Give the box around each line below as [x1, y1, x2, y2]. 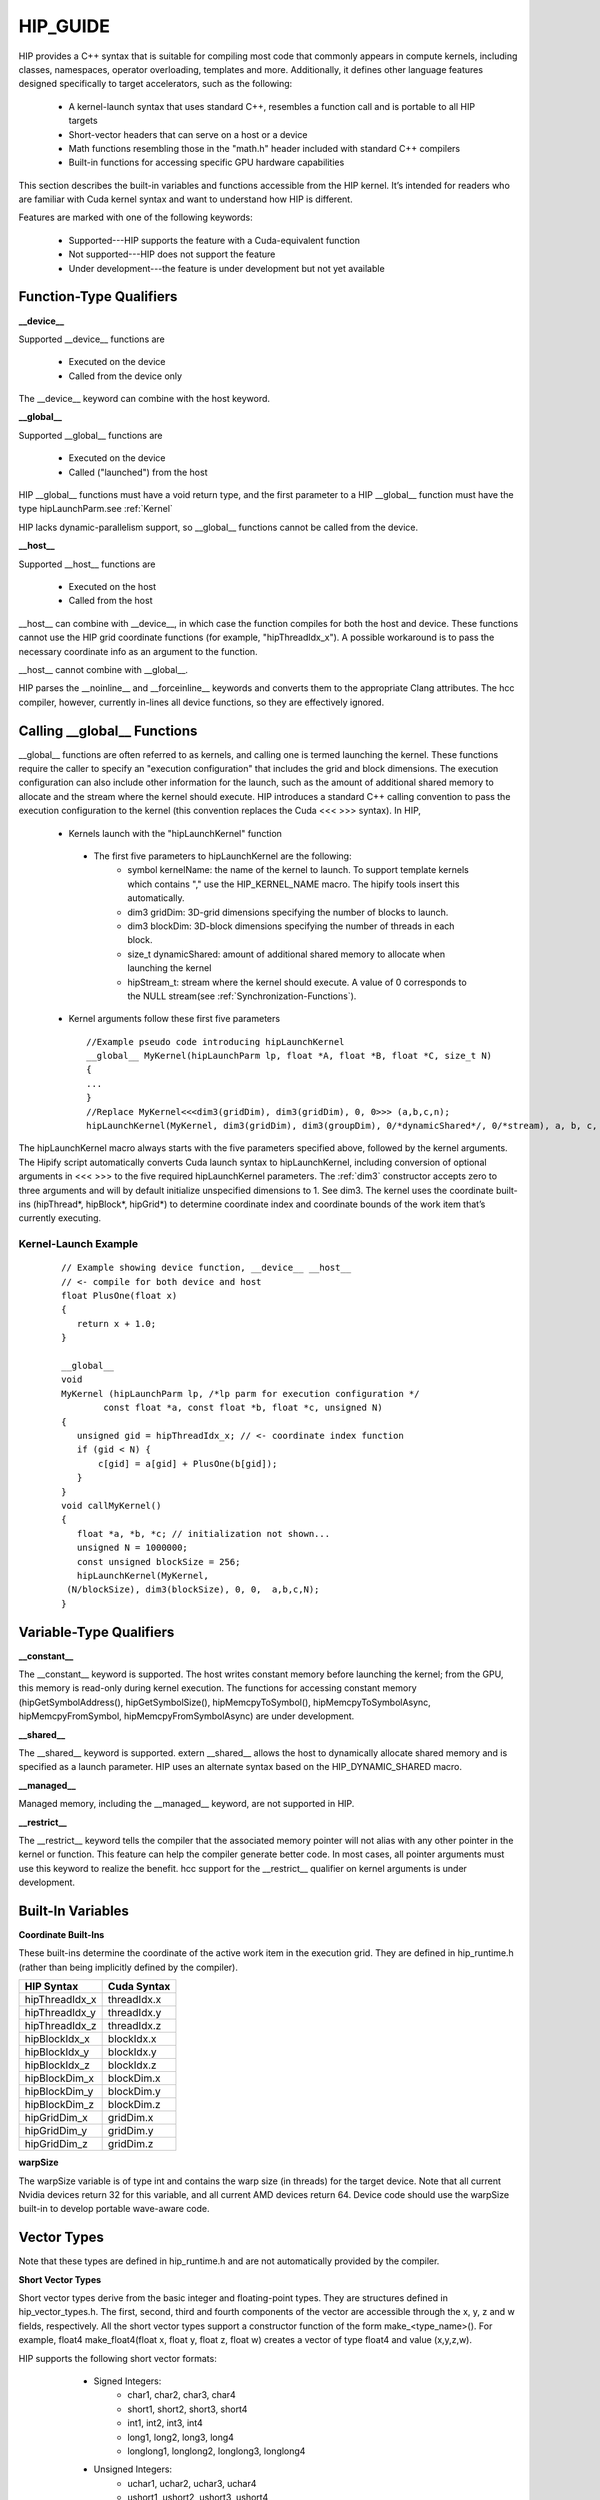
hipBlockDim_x [24, 2071, 95, 2085]
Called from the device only [68, 370, 183, 382]
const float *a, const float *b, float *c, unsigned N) [103, 1402, 384, 1414]
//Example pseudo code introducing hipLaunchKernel [86, 1036, 345, 1047]
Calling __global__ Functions [18, 722, 198, 739]
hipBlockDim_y [24, 2085, 94, 2099]
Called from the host [68, 595, 153, 607]
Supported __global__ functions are [18, 429, 163, 441]
